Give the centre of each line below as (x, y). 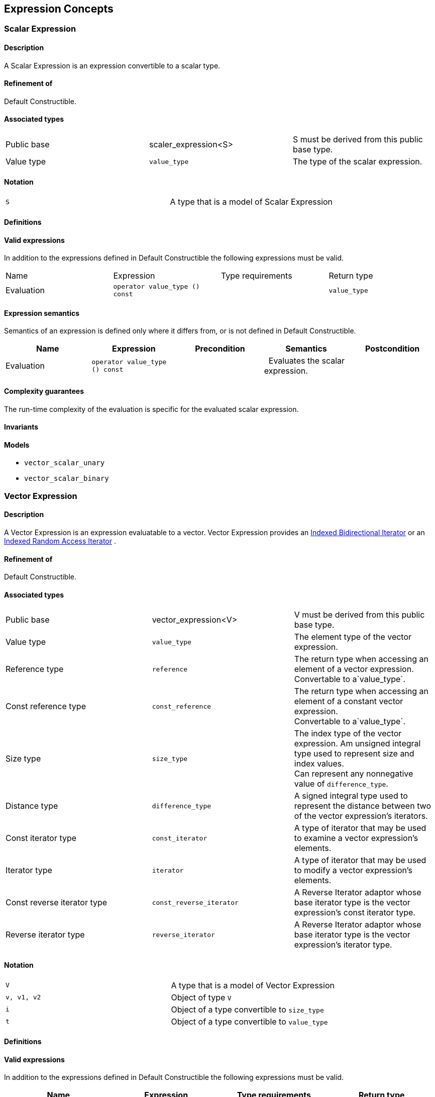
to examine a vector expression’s (356, 838)
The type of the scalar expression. (357, 162)
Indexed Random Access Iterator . (60, 541)
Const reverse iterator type (57, 903)
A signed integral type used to (351, 796)
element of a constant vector (349, 701)
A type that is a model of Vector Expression (253, 985)
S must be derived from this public (358, 140)
